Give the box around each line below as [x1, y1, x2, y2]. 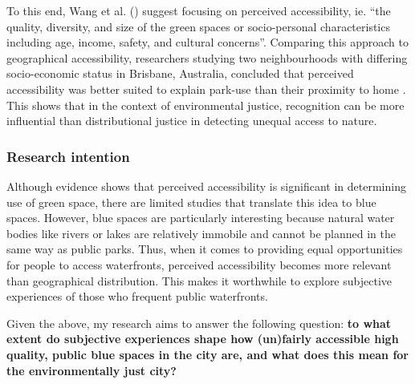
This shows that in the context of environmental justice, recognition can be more [6, 96, 405, 113]
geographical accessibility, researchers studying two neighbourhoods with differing [6, 49, 408, 66]
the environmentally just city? [6, 362, 177, 378]
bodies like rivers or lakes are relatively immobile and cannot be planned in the [6, 224, 396, 241]
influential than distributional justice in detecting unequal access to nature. [6, 112, 377, 129]
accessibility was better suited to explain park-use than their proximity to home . [6, 80, 406, 97]
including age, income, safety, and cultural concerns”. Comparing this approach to [6, 34, 409, 51]
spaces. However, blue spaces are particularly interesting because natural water [6, 209, 395, 226]
